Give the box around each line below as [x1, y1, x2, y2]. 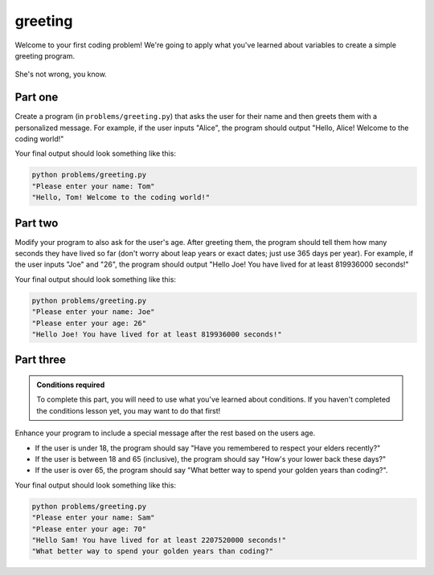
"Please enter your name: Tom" [31, 181, 156, 190]
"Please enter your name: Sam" [31, 513, 156, 522]
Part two [14, 216, 59, 230]
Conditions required [36, 380, 105, 389]
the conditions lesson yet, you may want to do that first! [36, 406, 221, 415]
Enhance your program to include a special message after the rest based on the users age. [14, 428, 316, 438]
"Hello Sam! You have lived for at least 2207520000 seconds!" [31, 535, 287, 544]
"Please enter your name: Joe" [31, 308, 156, 316]
